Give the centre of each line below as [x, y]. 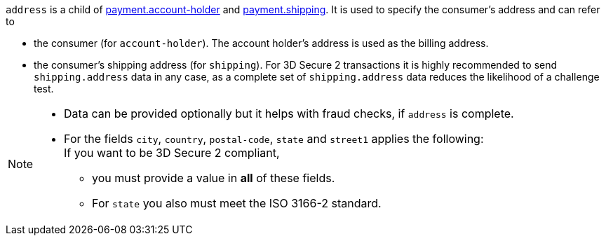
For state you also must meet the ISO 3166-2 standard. [237, 203]
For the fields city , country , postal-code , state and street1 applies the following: [274, 139]
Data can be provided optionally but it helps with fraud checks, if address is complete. [289, 113]
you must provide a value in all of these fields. [214, 178]
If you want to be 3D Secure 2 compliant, [172, 153]
